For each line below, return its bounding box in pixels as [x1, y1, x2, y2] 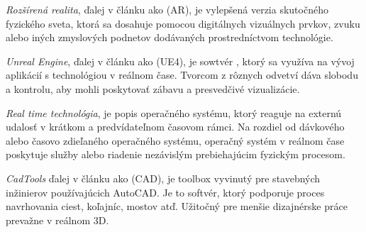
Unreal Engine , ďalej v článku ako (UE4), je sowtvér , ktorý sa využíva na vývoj [6, 53, 355, 68]
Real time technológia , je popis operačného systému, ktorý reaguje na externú [6, 105, 342, 120]
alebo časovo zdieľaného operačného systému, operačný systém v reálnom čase [6, 133, 345, 148]
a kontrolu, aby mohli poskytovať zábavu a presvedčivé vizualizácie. [6, 81, 300, 96]
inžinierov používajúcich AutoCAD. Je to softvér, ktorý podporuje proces [6, 184, 325, 199]
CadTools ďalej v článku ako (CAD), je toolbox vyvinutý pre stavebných [6, 170, 321, 185]
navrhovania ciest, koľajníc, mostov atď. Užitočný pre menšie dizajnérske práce [6, 199, 348, 214]
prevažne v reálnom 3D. [6, 212, 109, 227]
